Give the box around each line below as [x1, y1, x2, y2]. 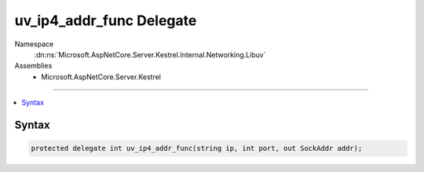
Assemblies [14, 61, 53, 71]
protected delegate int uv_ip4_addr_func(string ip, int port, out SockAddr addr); [31, 144, 363, 153]
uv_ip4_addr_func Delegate [14, 12, 197, 29]
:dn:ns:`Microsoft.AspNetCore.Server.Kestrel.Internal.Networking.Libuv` [34, 49, 266, 59]
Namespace [14, 39, 54, 49]
